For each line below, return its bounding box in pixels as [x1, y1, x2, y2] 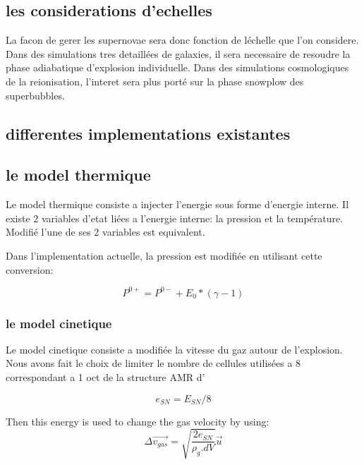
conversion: [6, 262, 54, 277]
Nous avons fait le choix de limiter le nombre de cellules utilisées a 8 [6, 356, 301, 370]
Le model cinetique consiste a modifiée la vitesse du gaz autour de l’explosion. [6, 342, 343, 356]
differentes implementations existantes [6, 122, 291, 144]
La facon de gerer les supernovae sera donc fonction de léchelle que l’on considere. [6, 32, 359, 47]
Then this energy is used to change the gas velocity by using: [6, 413, 269, 428]
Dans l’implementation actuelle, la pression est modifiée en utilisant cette [6, 248, 322, 262]
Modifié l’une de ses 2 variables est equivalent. [6, 224, 205, 239]
